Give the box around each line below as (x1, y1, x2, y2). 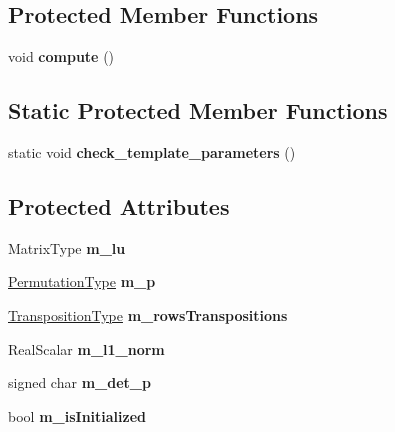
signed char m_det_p (8, 372, 151, 393)
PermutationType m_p (8, 271, 156, 292)
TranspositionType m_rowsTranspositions (8, 304, 288, 325)
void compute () (8, 46, 115, 67)
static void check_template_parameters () (8, 142, 296, 162)
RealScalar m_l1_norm (8, 338, 165, 359)
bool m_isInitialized (8, 405, 147, 426)
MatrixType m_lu (8, 237, 126, 258)
